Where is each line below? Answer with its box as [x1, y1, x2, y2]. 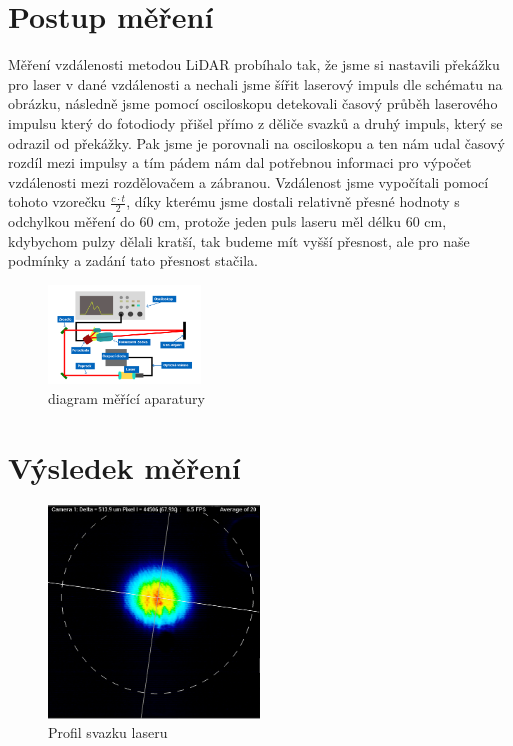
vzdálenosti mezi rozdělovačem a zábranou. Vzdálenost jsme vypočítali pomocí [8, 171, 489, 192]
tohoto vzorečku [8, 191, 106, 212]
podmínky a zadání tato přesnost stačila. [8, 250, 258, 271]
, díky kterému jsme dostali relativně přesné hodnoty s [126, 191, 460, 212]
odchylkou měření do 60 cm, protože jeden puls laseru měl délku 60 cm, [8, 211, 447, 232]
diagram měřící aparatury [48, 387, 205, 408]
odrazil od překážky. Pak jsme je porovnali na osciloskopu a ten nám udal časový [8, 132, 505, 153]
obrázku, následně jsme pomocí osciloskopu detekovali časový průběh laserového [8, 93, 498, 114]
